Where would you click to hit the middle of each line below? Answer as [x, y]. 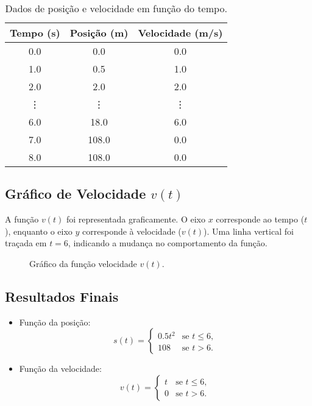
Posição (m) [99, 33]
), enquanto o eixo [39, 231]
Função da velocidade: [60, 369]
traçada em [26, 243]
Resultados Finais [62, 296]
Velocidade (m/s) [180, 33]
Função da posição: [55, 322]
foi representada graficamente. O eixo [136, 219]
